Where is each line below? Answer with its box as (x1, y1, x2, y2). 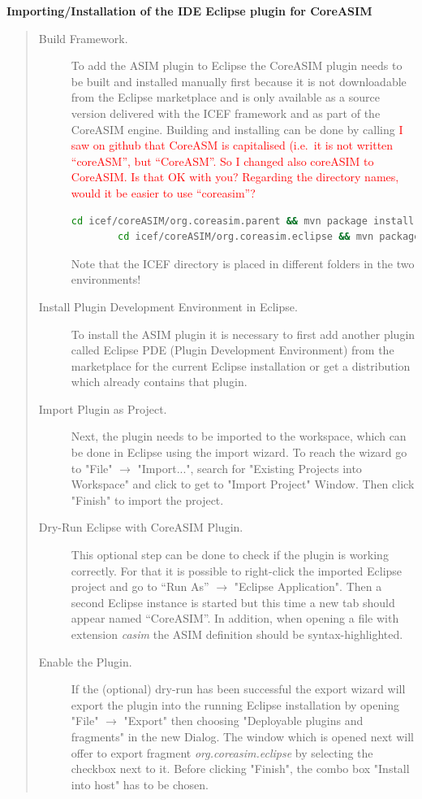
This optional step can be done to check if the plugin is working (71, 546, 389, 563)
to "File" (71, 459, 113, 476)
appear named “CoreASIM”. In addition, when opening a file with (71, 610, 399, 627)
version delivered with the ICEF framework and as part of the (71, 104, 381, 121)
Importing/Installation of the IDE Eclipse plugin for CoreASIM (6, 2, 372, 19)
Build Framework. (38, 29, 128, 46)
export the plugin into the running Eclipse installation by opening (71, 696, 399, 713)
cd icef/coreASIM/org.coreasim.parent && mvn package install (71, 215, 415, 227)
